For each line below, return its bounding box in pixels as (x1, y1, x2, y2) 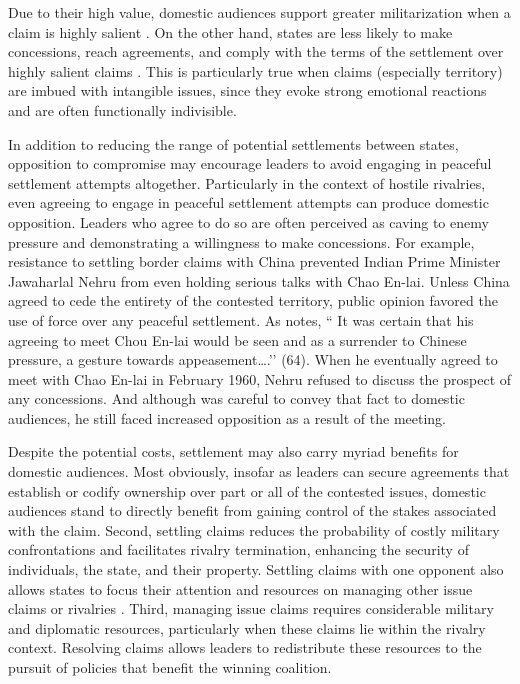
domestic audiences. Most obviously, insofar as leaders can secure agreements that (8, 461, 510, 482)
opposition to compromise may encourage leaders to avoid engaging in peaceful (8, 153, 492, 174)
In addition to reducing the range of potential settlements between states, (8, 133, 459, 154)
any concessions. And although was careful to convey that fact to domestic (8, 388, 465, 409)
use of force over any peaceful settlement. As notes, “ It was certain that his (8, 309, 474, 330)
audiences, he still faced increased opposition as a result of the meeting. (8, 407, 447, 428)
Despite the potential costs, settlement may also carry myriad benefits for (8, 441, 459, 462)
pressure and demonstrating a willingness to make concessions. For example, (8, 231, 475, 252)
